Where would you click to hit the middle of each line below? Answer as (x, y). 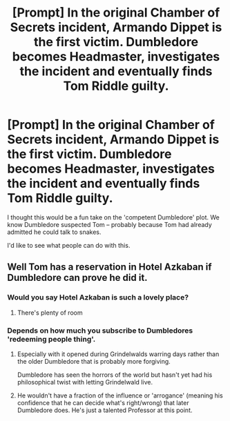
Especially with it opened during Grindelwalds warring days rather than (118, 354)
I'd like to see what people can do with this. (69, 245)
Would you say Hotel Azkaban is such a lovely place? (98, 297)
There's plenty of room (50, 313)
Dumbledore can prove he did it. (77, 278)
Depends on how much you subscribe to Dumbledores (100, 331)
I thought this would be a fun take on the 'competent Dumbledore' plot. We (113, 217)
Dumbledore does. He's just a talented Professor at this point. (105, 410)
